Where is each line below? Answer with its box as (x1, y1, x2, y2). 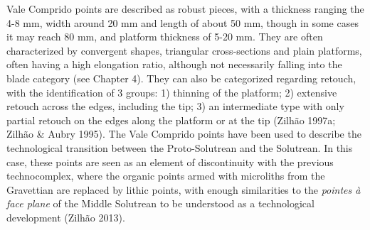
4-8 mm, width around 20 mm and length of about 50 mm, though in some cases (6, 15, 359, 30)
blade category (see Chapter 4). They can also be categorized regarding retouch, (6, 70, 356, 85)
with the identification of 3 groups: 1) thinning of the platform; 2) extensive (6, 84, 337, 99)
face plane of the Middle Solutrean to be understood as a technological (6, 196, 314, 211)
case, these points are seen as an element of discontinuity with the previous (6, 154, 334, 169)
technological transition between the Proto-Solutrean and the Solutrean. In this (6, 140, 353, 155)
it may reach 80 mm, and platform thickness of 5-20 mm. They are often (6, 29, 323, 44)
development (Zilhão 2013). (6, 209, 125, 224)
